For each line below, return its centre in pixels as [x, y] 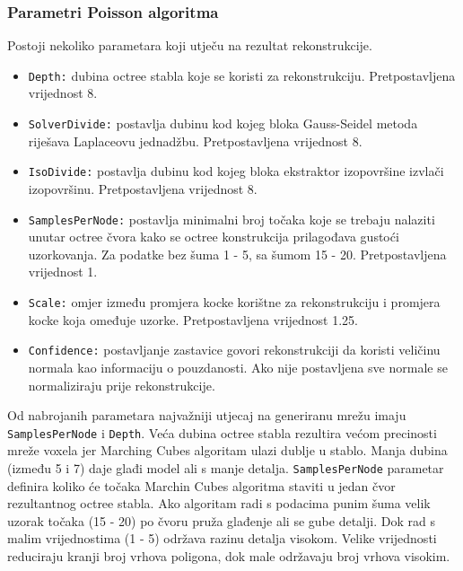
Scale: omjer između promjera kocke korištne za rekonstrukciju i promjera [234, 302]
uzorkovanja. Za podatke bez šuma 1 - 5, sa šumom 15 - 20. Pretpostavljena [237, 254]
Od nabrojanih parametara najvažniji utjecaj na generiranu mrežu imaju [207, 415]
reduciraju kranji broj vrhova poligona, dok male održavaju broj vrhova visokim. [229, 555]
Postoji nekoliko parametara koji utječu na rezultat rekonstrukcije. [190, 45]
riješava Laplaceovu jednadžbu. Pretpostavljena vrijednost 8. [195, 141]
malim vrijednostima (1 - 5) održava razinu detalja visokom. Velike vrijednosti [222, 538]
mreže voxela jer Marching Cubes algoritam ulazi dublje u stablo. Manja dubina [227, 450]
